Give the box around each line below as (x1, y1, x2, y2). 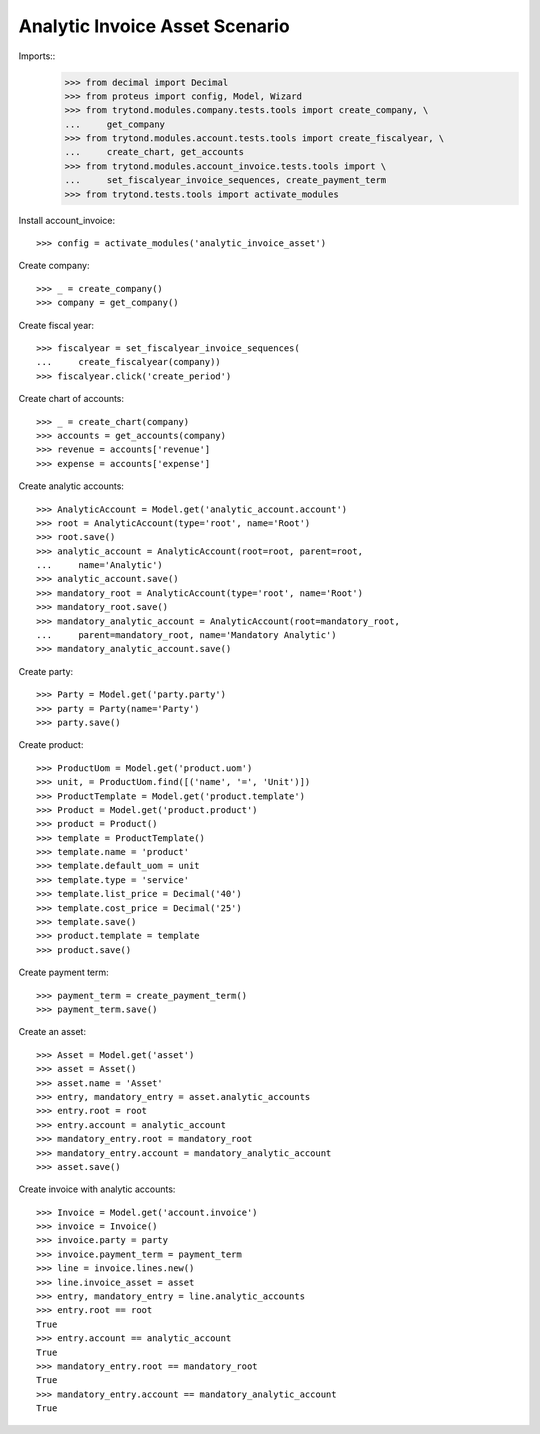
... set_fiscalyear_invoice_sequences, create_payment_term (64, 175, 387, 186)
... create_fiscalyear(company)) (36, 356, 222, 368)
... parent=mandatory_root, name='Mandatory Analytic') (36, 630, 337, 641)
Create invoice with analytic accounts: (18, 1183, 176, 1195)
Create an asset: (18, 1026, 87, 1038)
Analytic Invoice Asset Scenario (18, 15, 290, 37)
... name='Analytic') (36, 560, 164, 571)
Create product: (18, 739, 84, 751)
